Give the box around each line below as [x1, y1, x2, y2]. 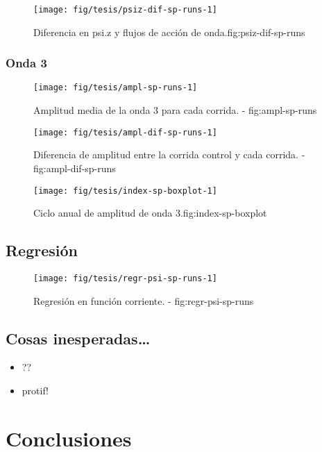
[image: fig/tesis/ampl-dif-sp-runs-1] [33, 127, 217, 137]
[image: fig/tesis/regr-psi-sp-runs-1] [33, 274, 217, 284]
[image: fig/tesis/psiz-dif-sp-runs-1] [33, 5, 217, 15]
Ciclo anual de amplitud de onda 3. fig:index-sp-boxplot [33, 206, 267, 220]
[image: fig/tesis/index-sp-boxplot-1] [33, 185, 217, 196]
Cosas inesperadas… [6, 327, 151, 349]
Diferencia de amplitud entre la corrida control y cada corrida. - [33, 147, 305, 162]
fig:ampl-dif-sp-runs [33, 160, 116, 175]
